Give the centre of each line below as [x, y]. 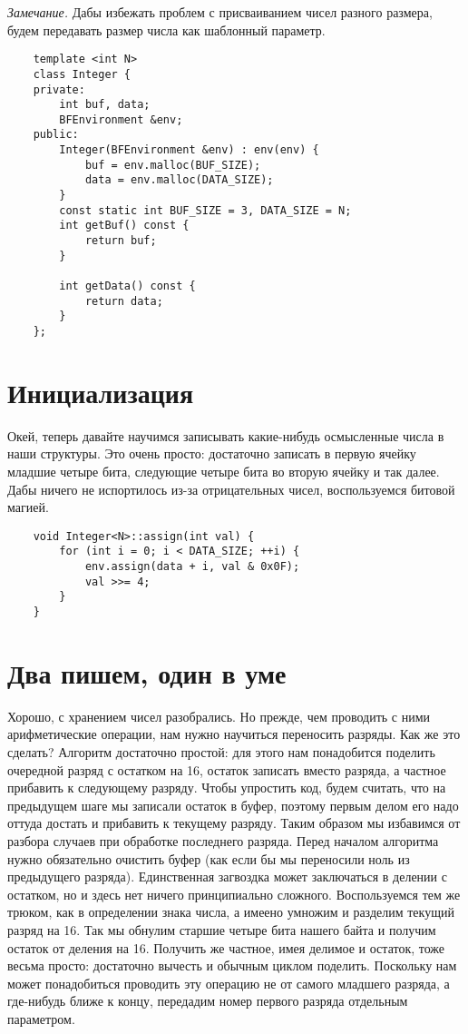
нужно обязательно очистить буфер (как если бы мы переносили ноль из [209, 858]
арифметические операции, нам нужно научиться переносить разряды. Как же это [234, 734]
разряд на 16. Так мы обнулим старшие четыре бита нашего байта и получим [222, 929]
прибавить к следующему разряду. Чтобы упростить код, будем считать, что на [227, 788]
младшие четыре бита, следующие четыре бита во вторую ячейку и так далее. [224, 471]
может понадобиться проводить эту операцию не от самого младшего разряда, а [229, 983]
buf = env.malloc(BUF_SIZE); [173, 165]
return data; [124, 301]
